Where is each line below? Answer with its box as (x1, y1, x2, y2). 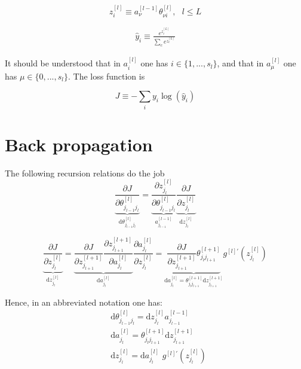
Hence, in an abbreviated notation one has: (5, 295, 162, 308)
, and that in (217, 57, 264, 69)
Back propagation (5, 132, 153, 156)
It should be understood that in (5, 57, 121, 69)
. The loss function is (67, 69, 145, 82)
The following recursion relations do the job (5, 166, 165, 179)
